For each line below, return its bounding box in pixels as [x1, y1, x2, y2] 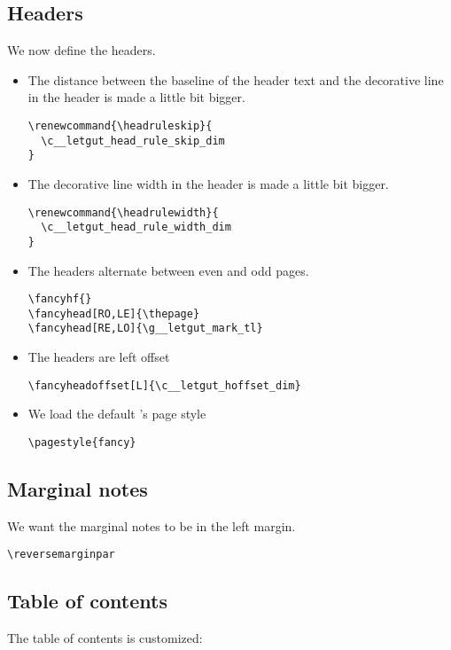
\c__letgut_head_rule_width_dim [41, 221, 231, 234]
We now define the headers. [7, 41, 156, 59]
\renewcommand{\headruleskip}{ [27, 119, 213, 132]
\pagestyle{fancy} [27, 435, 136, 449]
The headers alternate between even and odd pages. [27, 261, 309, 279]
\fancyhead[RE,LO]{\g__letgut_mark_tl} [27, 322, 263, 335]
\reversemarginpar [7, 548, 115, 561]
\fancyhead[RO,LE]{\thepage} [27, 307, 200, 320]
